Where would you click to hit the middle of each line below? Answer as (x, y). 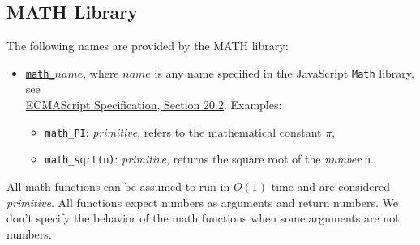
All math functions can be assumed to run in (118, 186)
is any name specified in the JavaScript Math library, (284, 72)
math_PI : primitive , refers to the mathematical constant (183, 131)
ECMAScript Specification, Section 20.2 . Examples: (154, 105)
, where (101, 72)
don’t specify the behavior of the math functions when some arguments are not (203, 218)
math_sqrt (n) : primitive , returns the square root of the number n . (209, 159)
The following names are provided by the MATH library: (148, 46)
